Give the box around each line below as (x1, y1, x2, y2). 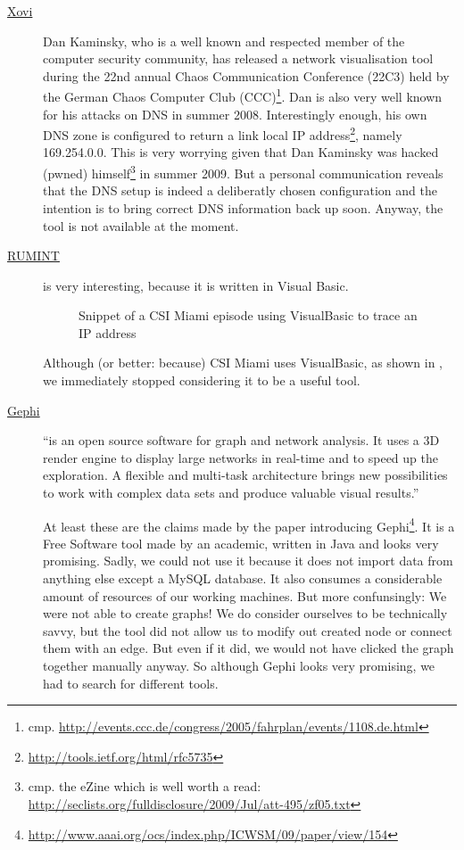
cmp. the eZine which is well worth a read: (28, 777, 261, 796)
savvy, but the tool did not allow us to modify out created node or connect (43, 621, 452, 640)
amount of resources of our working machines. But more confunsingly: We (43, 586, 447, 605)
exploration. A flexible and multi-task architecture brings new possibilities (43, 466, 448, 484)
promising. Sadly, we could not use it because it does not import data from (43, 551, 453, 570)
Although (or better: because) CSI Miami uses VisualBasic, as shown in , (43, 353, 443, 372)
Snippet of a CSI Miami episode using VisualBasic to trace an (79, 306, 418, 325)
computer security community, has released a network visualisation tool (43, 49, 434, 68)
